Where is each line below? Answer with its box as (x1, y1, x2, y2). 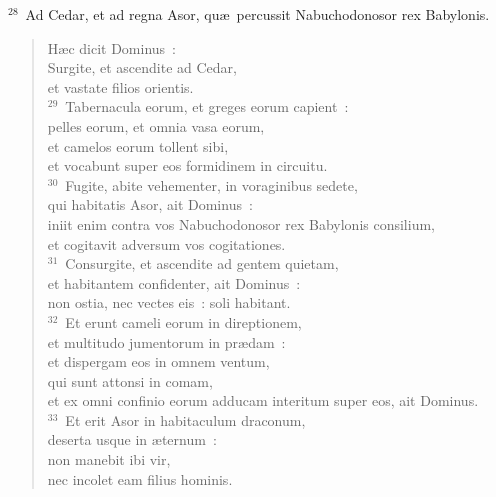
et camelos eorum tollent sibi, (47, 135, 229, 156)
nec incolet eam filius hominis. (47, 468, 233, 489)
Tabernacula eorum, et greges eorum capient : (65, 96, 349, 117)
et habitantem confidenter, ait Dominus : (47, 272, 301, 293)
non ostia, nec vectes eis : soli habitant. (47, 292, 291, 313)
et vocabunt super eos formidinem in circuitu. (47, 155, 328, 176)
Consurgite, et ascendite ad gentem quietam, (65, 253, 339, 274)
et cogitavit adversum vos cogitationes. (47, 233, 286, 254)
